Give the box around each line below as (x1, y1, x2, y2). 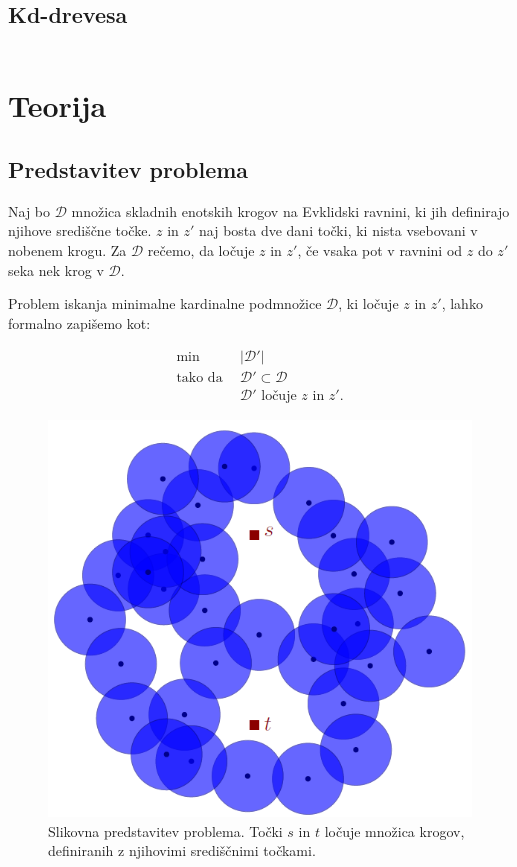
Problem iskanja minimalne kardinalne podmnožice (8, 293, 322, 314)
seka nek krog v (8, 259, 104, 280)
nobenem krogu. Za (8, 239, 127, 260)
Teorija (8, 85, 107, 126)
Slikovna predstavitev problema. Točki (48, 820, 283, 841)
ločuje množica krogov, (324, 820, 465, 841)
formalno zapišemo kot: (8, 312, 151, 333)
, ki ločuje (338, 293, 399, 314)
